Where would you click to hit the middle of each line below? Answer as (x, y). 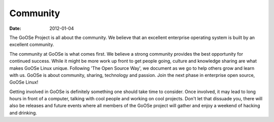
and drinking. (23, 113)
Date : (15, 28)
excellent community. (32, 45)
